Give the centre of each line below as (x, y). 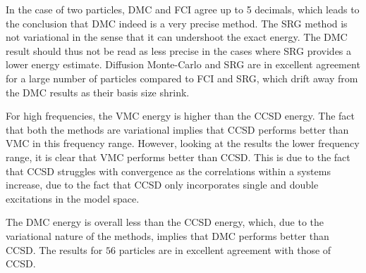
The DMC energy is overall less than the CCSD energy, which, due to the (165, 222)
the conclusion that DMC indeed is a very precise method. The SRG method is (177, 23)
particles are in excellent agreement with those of (225, 249)
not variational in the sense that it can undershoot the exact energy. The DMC (177, 37)
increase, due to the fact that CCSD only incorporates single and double (162, 185)
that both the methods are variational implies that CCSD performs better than (177, 129)
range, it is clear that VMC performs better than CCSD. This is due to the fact (178, 157)
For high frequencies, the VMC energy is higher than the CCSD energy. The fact (181, 116)
